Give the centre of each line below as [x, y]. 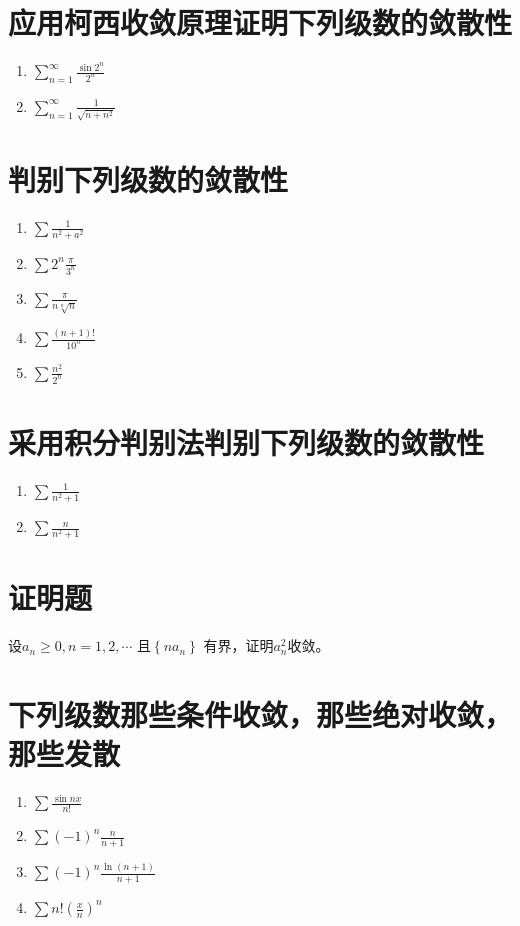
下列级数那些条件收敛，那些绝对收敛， [260, 714]
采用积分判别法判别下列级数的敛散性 [246, 441]
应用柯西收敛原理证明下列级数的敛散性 [260, 22]
